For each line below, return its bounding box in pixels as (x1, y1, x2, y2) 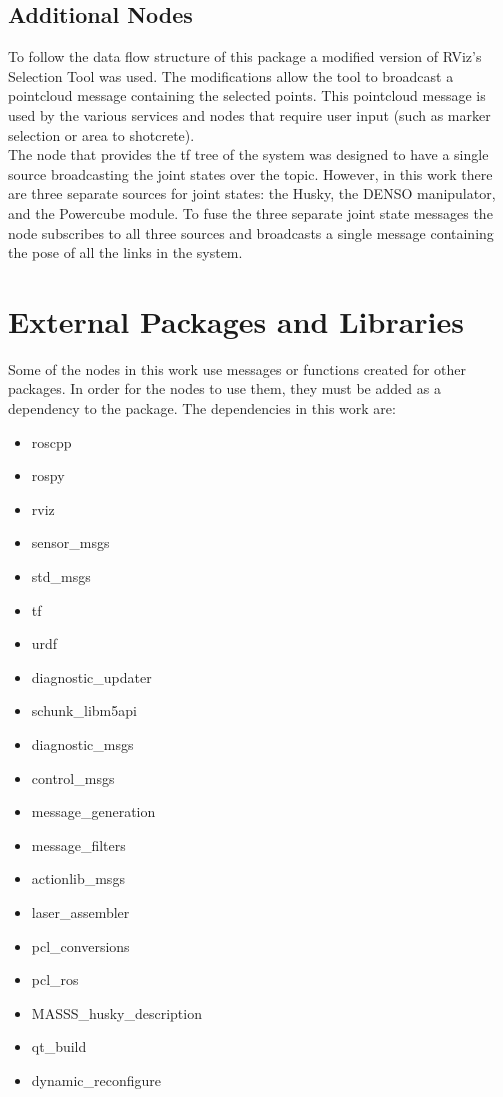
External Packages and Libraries (8, 300, 464, 341)
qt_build (31, 1036, 87, 1057)
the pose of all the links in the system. (8, 242, 243, 263)
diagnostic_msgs (31, 733, 134, 754)
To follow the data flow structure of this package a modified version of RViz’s (8, 46, 482, 67)
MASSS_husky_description (31, 1002, 202, 1023)
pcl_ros (31, 969, 79, 990)
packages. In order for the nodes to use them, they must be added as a (8, 378, 441, 399)
